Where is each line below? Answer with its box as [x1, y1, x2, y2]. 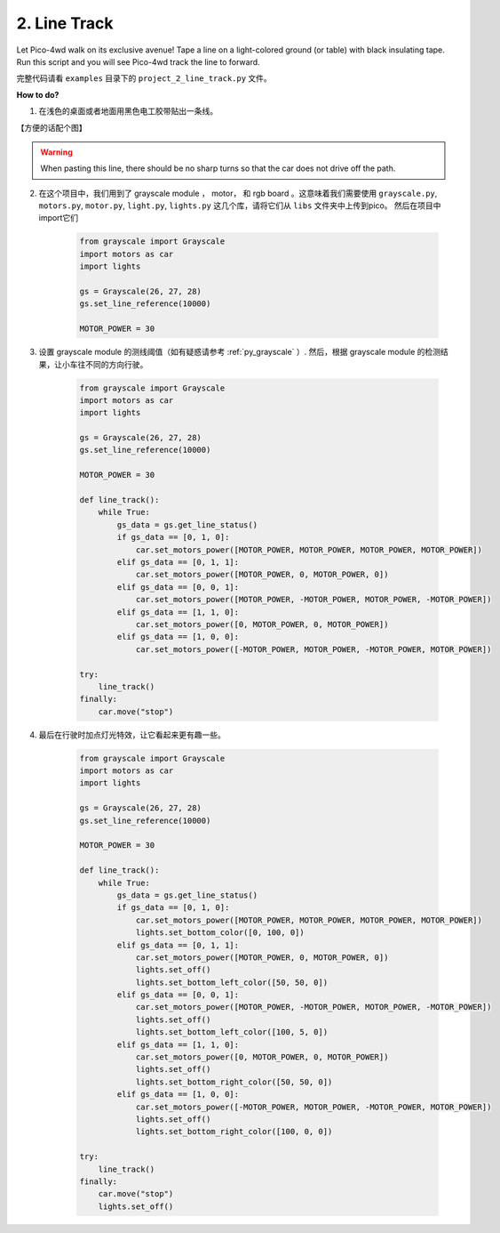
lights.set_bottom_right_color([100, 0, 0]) [135, 1126, 333, 1137]
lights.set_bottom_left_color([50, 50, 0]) [135, 977, 329, 987]
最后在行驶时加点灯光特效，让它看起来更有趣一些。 [38, 729, 226, 740]
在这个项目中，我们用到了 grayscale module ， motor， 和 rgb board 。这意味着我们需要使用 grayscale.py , [38, 188, 438, 198]
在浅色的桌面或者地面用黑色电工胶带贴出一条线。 [38, 106, 218, 117]
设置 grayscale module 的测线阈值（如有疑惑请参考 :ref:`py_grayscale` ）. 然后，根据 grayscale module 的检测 [38, 347, 441, 358]
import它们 [38, 213, 79, 223]
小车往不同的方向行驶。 [61, 359, 148, 369]
